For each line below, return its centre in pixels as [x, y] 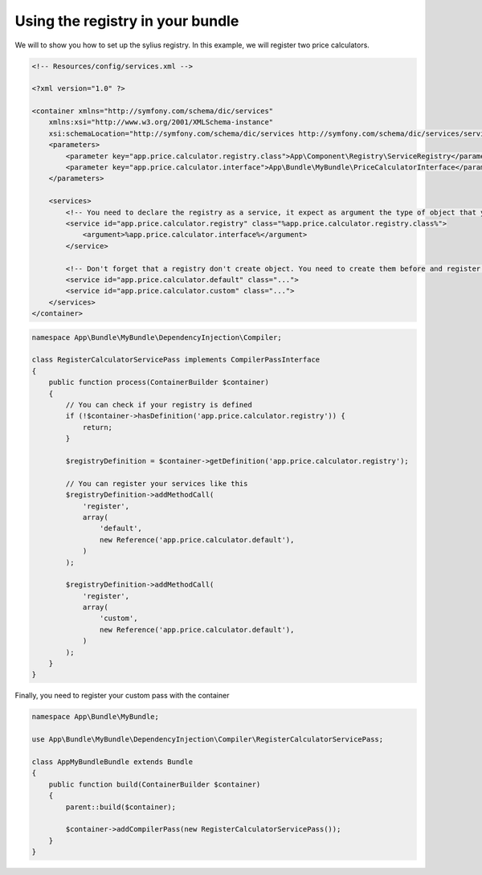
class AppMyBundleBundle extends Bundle [112, 762]
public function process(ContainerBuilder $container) [159, 382]
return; [97, 427]
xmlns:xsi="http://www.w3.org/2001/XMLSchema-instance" [161, 122]
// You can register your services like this [157, 483]
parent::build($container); [121, 807]
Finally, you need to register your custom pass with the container [122, 696]
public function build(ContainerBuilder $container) [155, 784]
